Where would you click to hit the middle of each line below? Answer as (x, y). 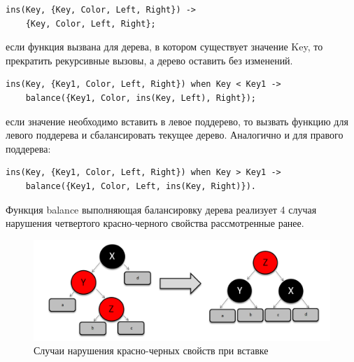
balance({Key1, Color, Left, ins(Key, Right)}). (141, 186)
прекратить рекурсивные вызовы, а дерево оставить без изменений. (149, 60)
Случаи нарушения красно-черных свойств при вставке (151, 350)
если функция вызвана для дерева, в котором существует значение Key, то (164, 47)
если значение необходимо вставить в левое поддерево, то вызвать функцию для (177, 121)
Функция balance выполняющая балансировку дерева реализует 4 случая (161, 209)
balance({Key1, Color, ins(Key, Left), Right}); (141, 98)
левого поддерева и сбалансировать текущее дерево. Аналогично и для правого (175, 135)
